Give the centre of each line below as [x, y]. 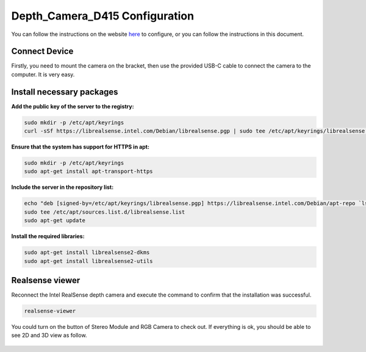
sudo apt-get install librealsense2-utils [88, 261]
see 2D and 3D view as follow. [49, 336]
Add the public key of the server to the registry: [73, 106]
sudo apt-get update [55, 220]
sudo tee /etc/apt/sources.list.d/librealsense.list [105, 212]
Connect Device [42, 51]
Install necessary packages [65, 92]
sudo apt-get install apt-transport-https [88, 171]
